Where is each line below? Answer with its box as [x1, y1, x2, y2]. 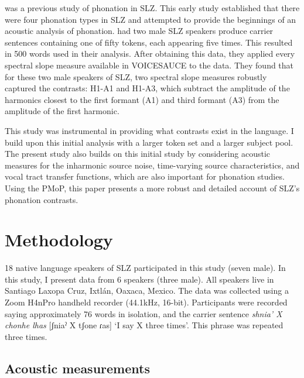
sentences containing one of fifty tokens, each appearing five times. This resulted [5, 36, 293, 48]
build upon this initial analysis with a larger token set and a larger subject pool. [5, 136, 293, 148]
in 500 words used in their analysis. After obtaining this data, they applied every [5, 47, 295, 60]
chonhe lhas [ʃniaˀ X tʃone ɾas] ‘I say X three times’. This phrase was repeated [5, 319, 283, 331]
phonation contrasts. [5, 193, 78, 205]
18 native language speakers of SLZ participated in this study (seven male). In [5, 262, 286, 274]
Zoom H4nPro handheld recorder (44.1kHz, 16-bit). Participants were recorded [5, 296, 288, 308]
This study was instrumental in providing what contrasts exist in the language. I [5, 124, 294, 136]
